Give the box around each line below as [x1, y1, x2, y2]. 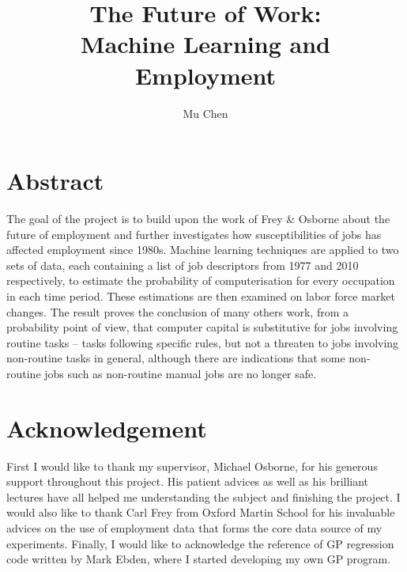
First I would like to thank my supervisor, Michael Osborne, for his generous [6, 457, 378, 474]
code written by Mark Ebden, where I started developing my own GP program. [6, 551, 391, 567]
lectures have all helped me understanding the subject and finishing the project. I [6, 488, 401, 505]
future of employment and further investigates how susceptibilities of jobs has [6, 225, 382, 242]
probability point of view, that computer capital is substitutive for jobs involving [6, 319, 398, 335]
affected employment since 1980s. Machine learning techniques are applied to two [6, 241, 399, 258]
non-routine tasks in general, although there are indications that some [6, 350, 345, 366]
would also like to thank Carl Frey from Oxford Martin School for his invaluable [6, 504, 395, 521]
